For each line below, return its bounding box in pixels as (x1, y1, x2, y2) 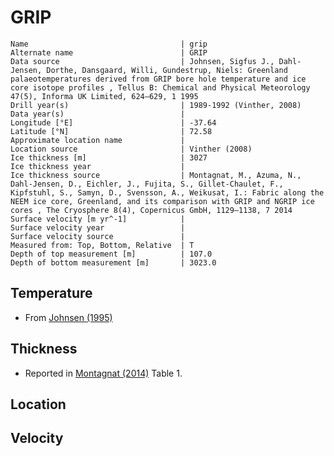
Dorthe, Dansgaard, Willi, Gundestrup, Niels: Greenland (46, 65, 288, 75)
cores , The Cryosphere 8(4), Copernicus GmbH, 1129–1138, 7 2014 (10, 205, 293, 215)
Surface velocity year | (10, 222, 186, 233)
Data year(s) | (10, 109, 186, 119)
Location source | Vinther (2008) (10, 144, 253, 154)
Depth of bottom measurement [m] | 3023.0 (10, 257, 217, 268)
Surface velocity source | (10, 231, 186, 241)
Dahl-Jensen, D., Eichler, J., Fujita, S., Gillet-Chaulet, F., (10, 179, 284, 189)
